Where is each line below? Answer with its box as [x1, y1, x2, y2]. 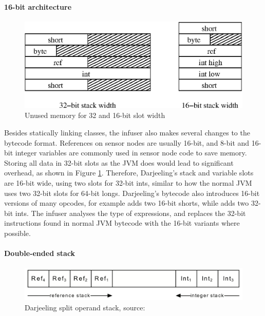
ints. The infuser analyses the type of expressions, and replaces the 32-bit [15, 207, 246, 218]
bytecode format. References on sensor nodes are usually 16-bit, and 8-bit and [4, 137, 250, 148]
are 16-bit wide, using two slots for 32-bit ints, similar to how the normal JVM [4, 177, 252, 188]
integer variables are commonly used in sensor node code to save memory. [15, 147, 247, 158]
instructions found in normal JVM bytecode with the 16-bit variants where [4, 218, 240, 228]
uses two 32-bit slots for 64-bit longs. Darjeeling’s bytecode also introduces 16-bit [4, 187, 260, 198]
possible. [4, 227, 31, 238]
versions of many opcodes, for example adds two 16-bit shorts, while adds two [4, 197, 249, 208]
